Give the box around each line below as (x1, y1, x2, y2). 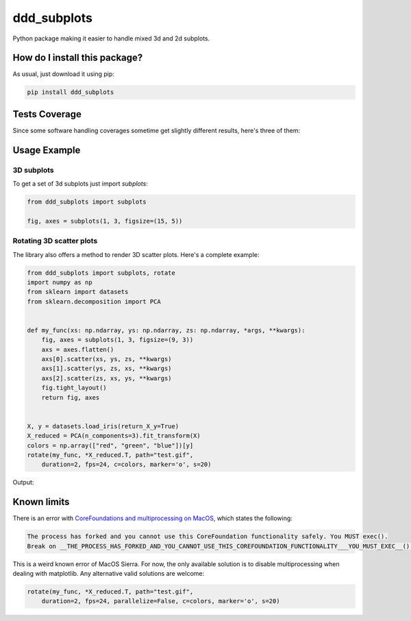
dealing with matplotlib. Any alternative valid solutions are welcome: (12, 570, 205, 578)
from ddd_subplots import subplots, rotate (27, 269, 176, 277)
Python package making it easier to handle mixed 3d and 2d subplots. (12, 34, 210, 42)
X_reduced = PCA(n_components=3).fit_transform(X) (27, 432, 201, 440)
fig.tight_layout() (41, 384, 108, 392)
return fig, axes (41, 393, 100, 401)
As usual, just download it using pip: (12, 70, 114, 78)
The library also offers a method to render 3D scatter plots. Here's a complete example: (12, 250, 260, 258)
